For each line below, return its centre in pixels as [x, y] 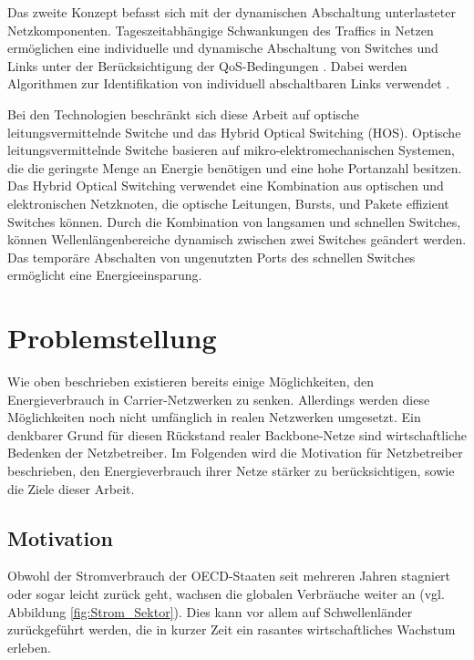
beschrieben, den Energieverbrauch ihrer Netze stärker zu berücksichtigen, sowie [231, 470]
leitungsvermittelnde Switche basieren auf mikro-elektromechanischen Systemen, [231, 150]
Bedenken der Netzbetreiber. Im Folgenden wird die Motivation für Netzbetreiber [235, 453]
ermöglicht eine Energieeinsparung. [105, 275]
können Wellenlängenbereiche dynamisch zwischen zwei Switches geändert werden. [237, 239]
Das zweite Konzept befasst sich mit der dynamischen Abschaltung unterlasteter [232, 12]
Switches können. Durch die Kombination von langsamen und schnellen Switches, [234, 221]
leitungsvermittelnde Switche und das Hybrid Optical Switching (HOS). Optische [234, 132]
